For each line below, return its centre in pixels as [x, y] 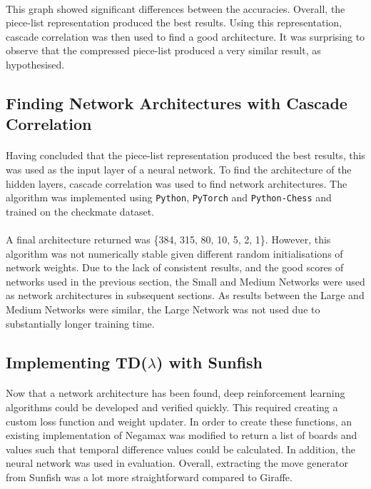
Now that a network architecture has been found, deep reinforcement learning [176, 393]
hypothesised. [35, 64]
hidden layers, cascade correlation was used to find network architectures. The [177, 183]
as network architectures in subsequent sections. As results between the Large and [185, 295]
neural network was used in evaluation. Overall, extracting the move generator [177, 463]
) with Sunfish [209, 362]
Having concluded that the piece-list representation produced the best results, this [185, 155]
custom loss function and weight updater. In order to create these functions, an [179, 421]
